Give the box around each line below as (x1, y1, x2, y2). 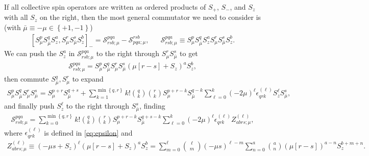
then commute (4, 73, 49, 84)
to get (180, 48, 198, 59)
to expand (72, 73, 104, 84)
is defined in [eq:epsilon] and (44, 127, 133, 138)
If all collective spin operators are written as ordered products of (4, 2, 206, 12)
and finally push (4, 100, 55, 111)
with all (4, 12, 28, 22)
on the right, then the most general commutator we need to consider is (39, 12, 261, 22)
